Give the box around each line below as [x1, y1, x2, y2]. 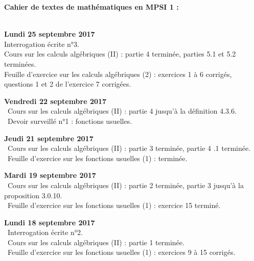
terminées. [4, 58, 36, 69]
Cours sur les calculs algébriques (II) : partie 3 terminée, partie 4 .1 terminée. [7, 143, 251, 153]
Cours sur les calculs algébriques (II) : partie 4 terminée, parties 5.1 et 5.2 [4, 48, 236, 59]
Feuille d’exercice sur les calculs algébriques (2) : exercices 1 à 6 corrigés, [4, 68, 232, 79]
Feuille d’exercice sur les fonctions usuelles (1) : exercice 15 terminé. [7, 200, 221, 211]
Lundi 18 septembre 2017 [4, 217, 95, 227]
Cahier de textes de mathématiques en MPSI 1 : [4, 2, 179, 12]
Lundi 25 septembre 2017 [4, 29, 95, 39]
